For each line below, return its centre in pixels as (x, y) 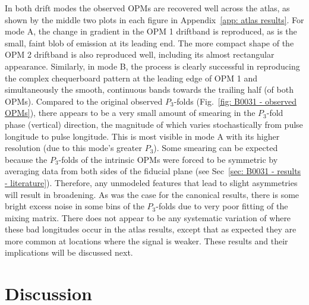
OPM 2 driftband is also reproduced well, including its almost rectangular (140, 54)
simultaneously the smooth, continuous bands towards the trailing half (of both (149, 89)
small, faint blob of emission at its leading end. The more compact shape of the (149, 43)
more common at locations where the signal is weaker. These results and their (146, 240)
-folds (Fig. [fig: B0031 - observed (235, 101)
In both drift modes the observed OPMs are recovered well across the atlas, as (147, 8)
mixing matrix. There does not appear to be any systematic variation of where (148, 217)
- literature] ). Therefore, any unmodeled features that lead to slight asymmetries (151, 182)
